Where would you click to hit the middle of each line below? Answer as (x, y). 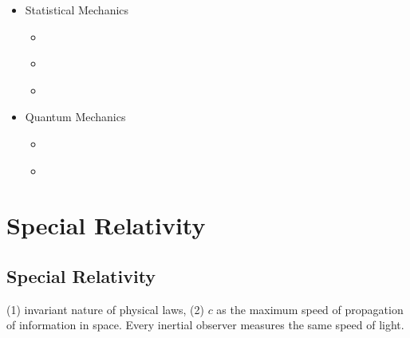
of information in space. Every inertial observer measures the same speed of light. (205, 325)
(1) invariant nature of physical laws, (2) (105, 309)
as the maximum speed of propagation (310, 309)
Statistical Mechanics (77, 10)
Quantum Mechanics (75, 117)
